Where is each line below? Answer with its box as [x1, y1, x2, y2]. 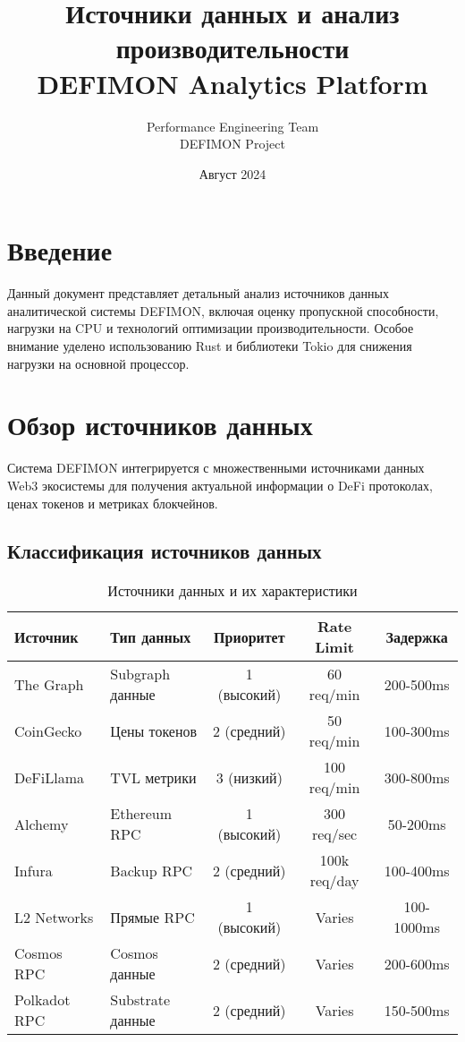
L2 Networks [14, 906, 94, 927]
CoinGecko [14, 720, 82, 741]
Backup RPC [110, 859, 193, 881]
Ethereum [110, 803, 173, 824]
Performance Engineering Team [146, 116, 319, 135]
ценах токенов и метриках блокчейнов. [7, 493, 218, 512]
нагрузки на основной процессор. [7, 354, 190, 372]
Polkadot [14, 989, 71, 1011]
